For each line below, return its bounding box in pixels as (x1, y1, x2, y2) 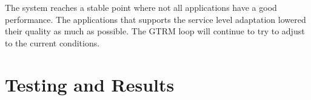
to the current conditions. (5, 36, 100, 49)
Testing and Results (5, 72, 175, 96)
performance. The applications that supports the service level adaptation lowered (5, 13, 306, 25)
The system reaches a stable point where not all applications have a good (5, 1, 277, 13)
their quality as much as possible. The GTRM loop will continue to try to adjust (5, 25, 305, 37)
